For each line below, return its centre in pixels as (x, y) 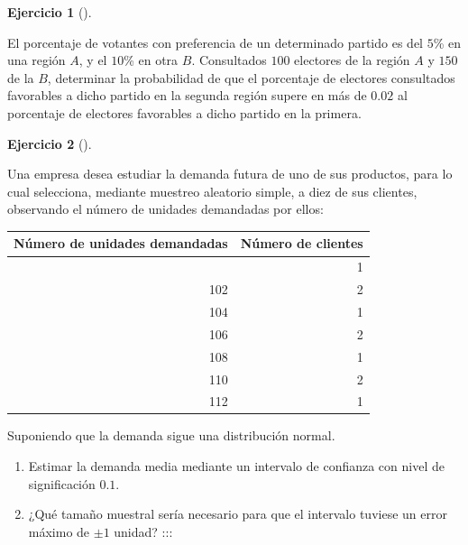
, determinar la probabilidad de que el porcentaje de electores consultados (251, 77)
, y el (93, 60)
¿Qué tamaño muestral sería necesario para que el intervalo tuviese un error (238, 514)
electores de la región (352, 60)
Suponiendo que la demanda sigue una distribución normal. (171, 435)
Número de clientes (302, 243)
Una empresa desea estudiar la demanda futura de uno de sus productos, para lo (230, 174)
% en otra (151, 60)
